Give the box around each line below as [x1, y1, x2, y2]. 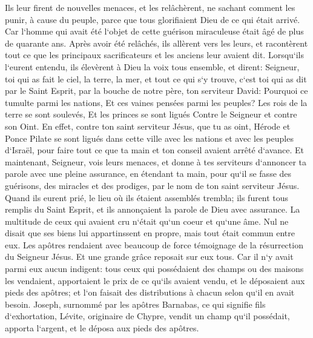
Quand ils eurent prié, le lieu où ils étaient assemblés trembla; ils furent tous [5, 191, 289, 204]
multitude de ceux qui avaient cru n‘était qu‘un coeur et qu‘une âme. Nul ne [5, 214, 289, 227]
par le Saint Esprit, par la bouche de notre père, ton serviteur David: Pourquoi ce [5, 84, 308, 97]
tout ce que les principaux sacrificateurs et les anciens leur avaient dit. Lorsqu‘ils [5, 48, 305, 61]
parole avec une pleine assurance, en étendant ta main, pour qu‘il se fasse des [5, 167, 292, 180]
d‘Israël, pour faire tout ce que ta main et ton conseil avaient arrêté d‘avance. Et [5, 144, 305, 156]
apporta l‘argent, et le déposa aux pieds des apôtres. [5, 322, 199, 334]
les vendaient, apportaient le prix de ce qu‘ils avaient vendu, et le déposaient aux [5, 274, 305, 287]
